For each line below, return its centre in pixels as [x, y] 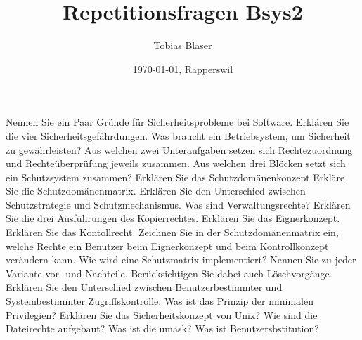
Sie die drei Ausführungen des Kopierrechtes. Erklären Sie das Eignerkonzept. [173, 218]
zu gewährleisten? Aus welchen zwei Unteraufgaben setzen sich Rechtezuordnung [179, 149]
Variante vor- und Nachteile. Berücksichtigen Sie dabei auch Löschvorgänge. [169, 273]
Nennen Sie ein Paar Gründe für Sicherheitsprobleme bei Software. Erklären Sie [177, 122]
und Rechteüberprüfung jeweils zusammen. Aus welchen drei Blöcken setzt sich [176, 163]
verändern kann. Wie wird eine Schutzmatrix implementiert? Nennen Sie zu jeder [181, 260]
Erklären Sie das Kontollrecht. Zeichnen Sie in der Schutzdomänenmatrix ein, [172, 232]
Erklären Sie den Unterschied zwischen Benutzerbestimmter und [144, 287]
